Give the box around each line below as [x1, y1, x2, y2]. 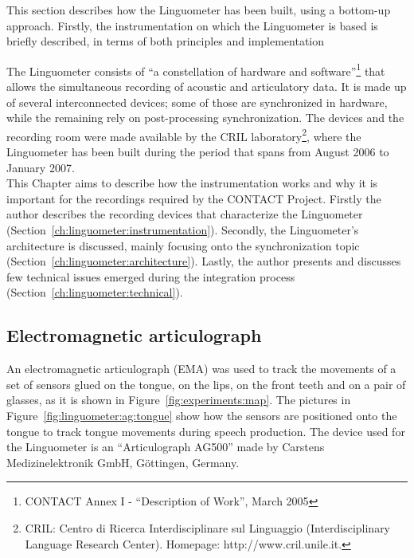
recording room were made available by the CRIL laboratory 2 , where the [6, 125, 361, 144]
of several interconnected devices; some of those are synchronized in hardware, [6, 93, 388, 110]
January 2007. [6, 159, 75, 175]
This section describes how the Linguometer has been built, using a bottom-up [6, 2, 391, 18]
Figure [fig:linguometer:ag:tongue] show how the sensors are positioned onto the [6, 407, 397, 423]
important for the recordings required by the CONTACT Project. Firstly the [6, 190, 381, 206]
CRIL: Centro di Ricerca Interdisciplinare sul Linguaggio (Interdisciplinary [25, 519, 391, 536]
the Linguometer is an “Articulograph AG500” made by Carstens [6, 438, 325, 455]
